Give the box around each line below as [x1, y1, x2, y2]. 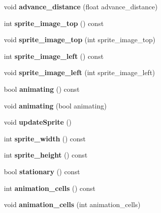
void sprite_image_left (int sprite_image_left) [4, 67, 155, 78]
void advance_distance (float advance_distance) [4, 1, 158, 11]
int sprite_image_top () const [4, 18, 104, 28]
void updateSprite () [4, 117, 72, 127]
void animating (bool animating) [4, 100, 107, 110]
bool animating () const [4, 83, 80, 94]
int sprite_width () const [4, 133, 86, 143]
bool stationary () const [4, 166, 80, 176]
